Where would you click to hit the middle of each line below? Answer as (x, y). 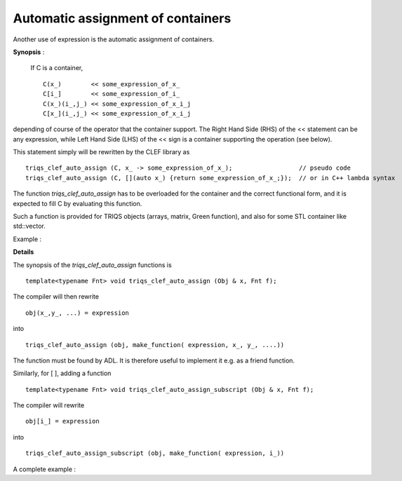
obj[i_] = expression (62, 421)
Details (24, 252)
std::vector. (29, 226)
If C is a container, (57, 68)
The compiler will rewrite (49, 405)
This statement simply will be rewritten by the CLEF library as (101, 152)
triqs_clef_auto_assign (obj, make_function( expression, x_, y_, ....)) (155, 345)
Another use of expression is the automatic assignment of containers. (113, 39)
